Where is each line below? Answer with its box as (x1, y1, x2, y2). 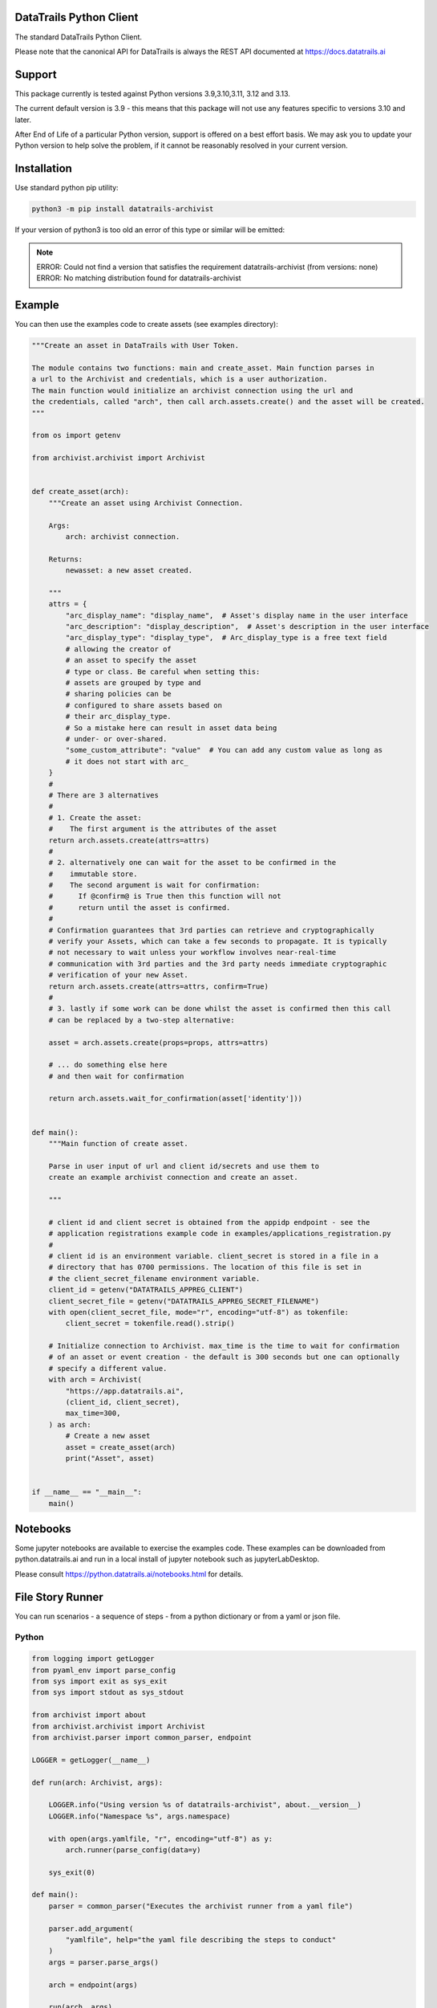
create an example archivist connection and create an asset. (48, 1173, 298, 1182)
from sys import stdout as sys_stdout (31, 1688, 184, 1697)
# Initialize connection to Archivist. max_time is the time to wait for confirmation (48, 1341, 400, 1351)
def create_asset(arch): (31, 487, 130, 496)
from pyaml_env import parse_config (31, 1665, 176, 1675)
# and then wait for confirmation (48, 1071, 184, 1080)
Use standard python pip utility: (14, 183, 119, 193)
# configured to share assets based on (65, 700, 222, 710)
